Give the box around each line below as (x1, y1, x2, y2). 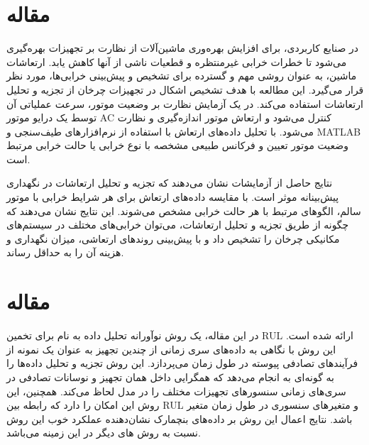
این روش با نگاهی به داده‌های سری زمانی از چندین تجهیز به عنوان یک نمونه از (6, 341, 336, 356)
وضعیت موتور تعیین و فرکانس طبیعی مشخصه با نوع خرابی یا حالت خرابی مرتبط (6, 138, 348, 153)
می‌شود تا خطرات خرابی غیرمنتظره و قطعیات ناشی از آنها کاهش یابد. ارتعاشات (6, 54, 347, 69)
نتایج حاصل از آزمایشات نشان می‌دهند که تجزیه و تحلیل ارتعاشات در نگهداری (6, 175, 333, 190)
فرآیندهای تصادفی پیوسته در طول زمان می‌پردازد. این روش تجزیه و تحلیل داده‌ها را (6, 356, 358, 370)
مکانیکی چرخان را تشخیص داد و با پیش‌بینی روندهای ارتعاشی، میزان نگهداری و (6, 231, 340, 246)
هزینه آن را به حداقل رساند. (6, 245, 124, 260)
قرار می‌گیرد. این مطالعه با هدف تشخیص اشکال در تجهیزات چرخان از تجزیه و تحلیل (6, 82, 364, 97)
